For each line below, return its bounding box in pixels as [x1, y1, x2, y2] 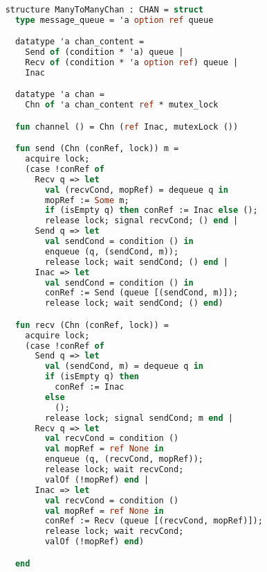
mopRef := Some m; [44, 195, 129, 205]
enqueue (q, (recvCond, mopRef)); [44, 454, 203, 465]
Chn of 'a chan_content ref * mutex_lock [25, 100, 219, 110]
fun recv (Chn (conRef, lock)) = [15, 320, 169, 330]
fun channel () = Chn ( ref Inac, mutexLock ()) [15, 121, 239, 132]
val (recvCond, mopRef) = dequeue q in [44, 184, 228, 195]
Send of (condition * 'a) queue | [25, 46, 184, 57]
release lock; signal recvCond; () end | [44, 216, 239, 226]
